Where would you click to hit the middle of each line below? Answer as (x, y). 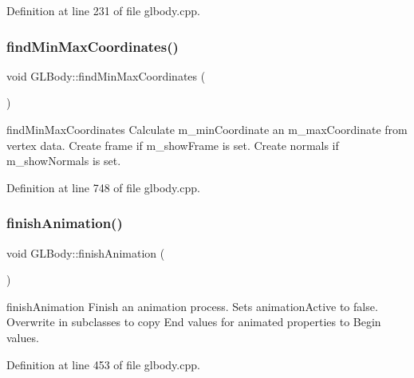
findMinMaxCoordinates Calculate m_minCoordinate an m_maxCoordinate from (207, 129)
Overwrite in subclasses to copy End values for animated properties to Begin (194, 322)
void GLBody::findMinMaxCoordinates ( (106, 75)
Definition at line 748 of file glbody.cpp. (103, 187)
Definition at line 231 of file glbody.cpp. (103, 10)
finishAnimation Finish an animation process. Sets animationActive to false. (192, 306)
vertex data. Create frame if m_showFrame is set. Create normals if (173, 145)
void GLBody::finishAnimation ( (86, 252)
